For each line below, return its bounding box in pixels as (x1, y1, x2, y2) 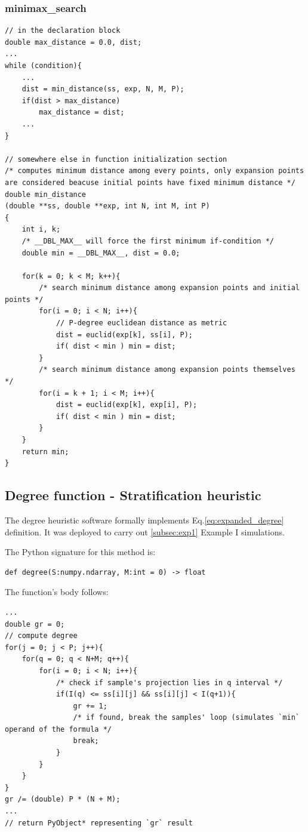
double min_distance (5, 190, 87, 199)
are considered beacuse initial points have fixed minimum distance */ (5, 178, 295, 187)
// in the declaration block (5, 26, 121, 35)
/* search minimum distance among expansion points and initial (39, 284, 300, 292)
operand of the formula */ (5, 725, 112, 734)
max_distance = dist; (39, 108, 125, 117)
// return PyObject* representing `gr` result (5, 818, 193, 827)
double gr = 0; (5, 620, 65, 628)
